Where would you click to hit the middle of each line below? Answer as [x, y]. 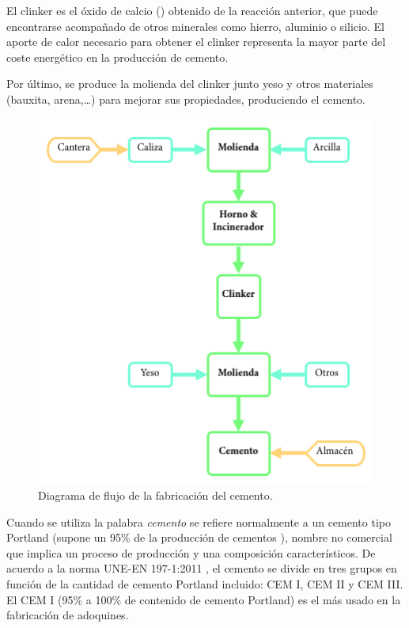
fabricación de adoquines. [68, 615]
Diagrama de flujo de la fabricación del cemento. [155, 495]
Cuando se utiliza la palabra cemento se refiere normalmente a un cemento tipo [199, 521]
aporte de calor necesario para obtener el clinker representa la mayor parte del [196, 42]
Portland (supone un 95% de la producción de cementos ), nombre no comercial [199, 537]
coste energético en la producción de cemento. [117, 57]
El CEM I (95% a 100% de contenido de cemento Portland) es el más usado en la [204, 599]
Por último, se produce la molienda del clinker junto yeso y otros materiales [190, 84]
